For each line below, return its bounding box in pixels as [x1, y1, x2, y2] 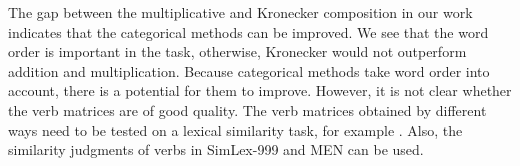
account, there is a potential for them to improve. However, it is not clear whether [8, 80, 512, 101]
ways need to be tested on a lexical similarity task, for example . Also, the [8, 119, 463, 140]
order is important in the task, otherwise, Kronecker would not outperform [8, 41, 467, 62]
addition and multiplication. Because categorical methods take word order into [8, 60, 490, 81]
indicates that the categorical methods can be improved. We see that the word [8, 21, 489, 42]
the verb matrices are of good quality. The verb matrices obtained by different [8, 99, 487, 120]
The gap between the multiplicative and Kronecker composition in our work [8, 2, 473, 22]
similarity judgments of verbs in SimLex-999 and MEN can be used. [8, 139, 424, 160]
